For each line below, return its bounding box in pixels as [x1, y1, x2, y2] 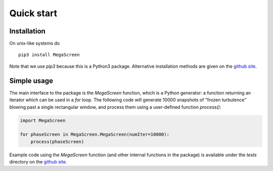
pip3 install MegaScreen [18, 52, 80, 58]
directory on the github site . [9, 159, 67, 165]
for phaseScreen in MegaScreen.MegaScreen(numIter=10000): [20, 132, 169, 138]
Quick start [9, 8, 58, 19]
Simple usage [9, 76, 53, 85]
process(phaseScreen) [30, 139, 84, 144]
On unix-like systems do [9, 40, 60, 47]
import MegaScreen [20, 117, 66, 123]
